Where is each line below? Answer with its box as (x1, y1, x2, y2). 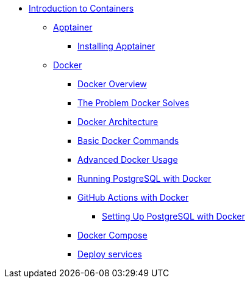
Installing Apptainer (77, 41, 155, 51)
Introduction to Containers (29, 3, 134, 13)
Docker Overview (77, 79, 147, 89)
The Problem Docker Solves (77, 98, 190, 108)
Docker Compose (77, 230, 148, 240)
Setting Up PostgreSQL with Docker (102, 211, 245, 221)
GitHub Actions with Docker (77, 192, 189, 202)
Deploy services (77, 249, 143, 259)
